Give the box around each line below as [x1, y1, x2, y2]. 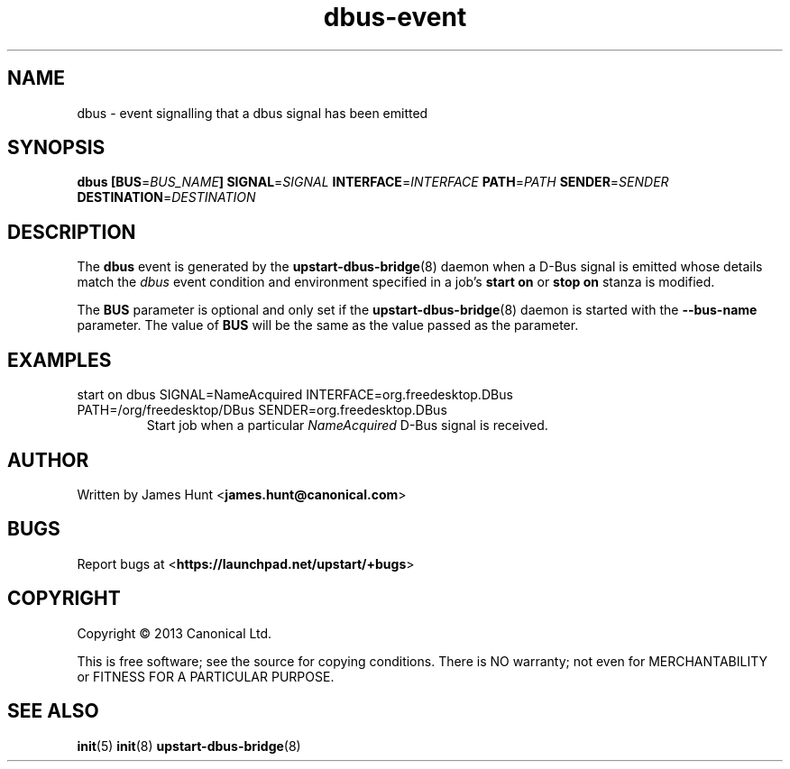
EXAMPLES [7, 348, 112, 371]
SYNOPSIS [7, 136, 106, 160]
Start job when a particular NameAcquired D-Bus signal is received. [146, 417, 548, 434]
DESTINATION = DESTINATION [77, 189, 256, 206]
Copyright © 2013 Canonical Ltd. [77, 625, 272, 641]
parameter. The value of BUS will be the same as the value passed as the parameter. [77, 317, 579, 334]
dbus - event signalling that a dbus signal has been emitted [77, 105, 428, 121]
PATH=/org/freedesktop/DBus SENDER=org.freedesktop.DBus [77, 402, 447, 418]
